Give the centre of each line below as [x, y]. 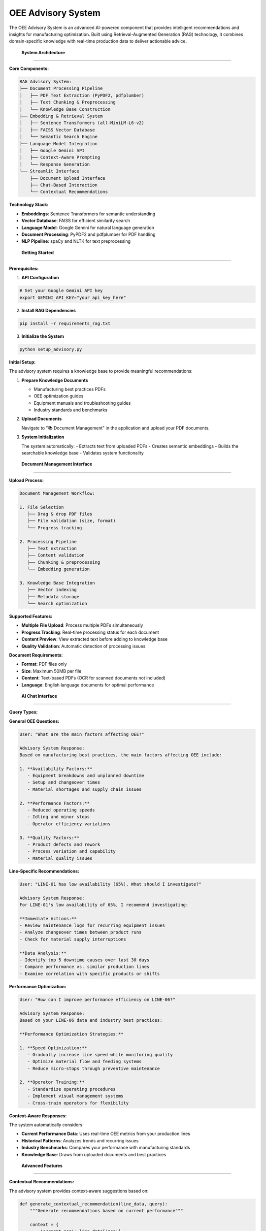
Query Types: [23, 712]
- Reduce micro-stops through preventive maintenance [94, 1068]
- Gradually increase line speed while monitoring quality [100, 1054]
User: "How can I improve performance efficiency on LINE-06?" [98, 999]
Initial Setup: [22, 362]
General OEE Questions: [34, 721]
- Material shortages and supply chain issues [84, 789]
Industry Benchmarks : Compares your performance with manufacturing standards [106, 1148]
